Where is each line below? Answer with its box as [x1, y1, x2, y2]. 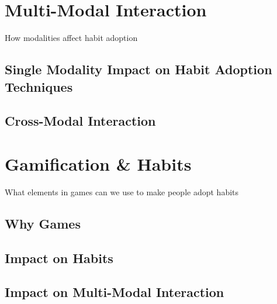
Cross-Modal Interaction [5, 112, 156, 130]
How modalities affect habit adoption [5, 32, 138, 44]
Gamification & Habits [5, 151, 192, 175]
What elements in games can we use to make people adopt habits [5, 185, 239, 198]
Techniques [5, 77, 73, 95]
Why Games [5, 214, 81, 232]
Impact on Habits [5, 248, 113, 267]
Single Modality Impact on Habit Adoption [5, 60, 272, 78]
